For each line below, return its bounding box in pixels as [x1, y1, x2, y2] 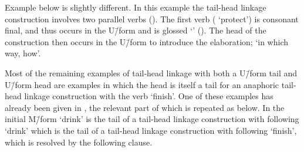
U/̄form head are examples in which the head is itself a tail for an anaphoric [5, 78, 279, 90]
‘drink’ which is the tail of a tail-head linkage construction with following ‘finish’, [5, 124, 297, 136]
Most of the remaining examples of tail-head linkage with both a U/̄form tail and [5, 66, 298, 79]
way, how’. [5, 47, 41, 59]
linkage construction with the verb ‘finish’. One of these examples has [24, 90, 273, 102]
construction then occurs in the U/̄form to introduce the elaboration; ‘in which [5, 35, 288, 48]
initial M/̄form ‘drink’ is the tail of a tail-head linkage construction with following [5, 113, 299, 125]
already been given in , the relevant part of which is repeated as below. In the [5, 101, 285, 113]
